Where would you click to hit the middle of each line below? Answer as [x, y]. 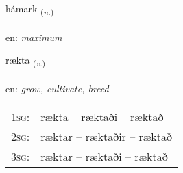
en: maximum [34, 37]
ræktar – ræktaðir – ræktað [107, 136]
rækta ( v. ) [26, 61]
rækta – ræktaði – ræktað [102, 116]
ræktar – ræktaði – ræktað [104, 156]
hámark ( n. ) [30, 9]
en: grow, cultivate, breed [57, 89]
